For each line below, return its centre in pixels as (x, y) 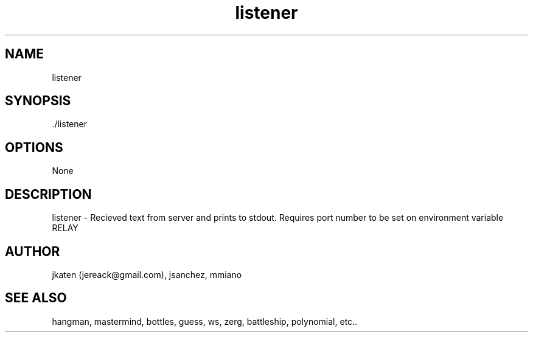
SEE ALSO (36, 298)
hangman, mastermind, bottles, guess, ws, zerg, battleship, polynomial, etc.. (205, 321)
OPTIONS (34, 147)
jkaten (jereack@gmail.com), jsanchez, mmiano (147, 274)
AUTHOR (33, 251)
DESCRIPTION (48, 194)
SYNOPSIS (38, 101)
